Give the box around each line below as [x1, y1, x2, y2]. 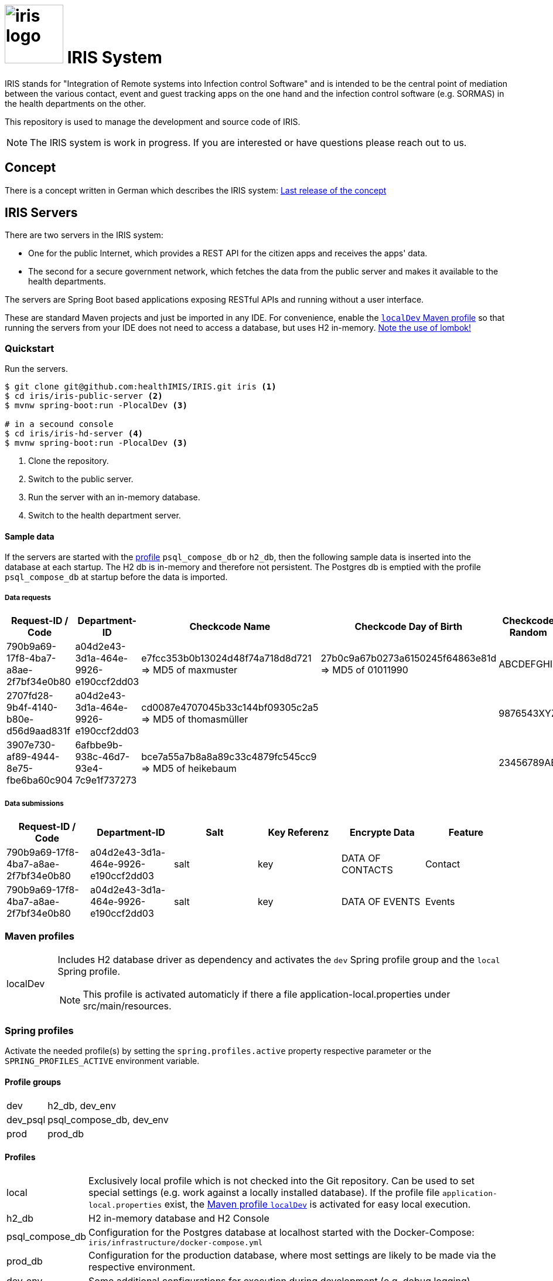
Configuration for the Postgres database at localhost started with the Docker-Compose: [88, 1226, 475, 1238]
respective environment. [88, 1260, 196, 1273]
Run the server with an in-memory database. [28, 492, 200, 503]
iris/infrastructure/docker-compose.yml [88, 1238, 263, 1247]
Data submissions [5, 799, 64, 808]
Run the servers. [5, 364, 68, 374]
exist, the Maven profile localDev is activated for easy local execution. [164, 1198, 471, 1210]
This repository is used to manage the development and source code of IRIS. [5, 116, 301, 127]
